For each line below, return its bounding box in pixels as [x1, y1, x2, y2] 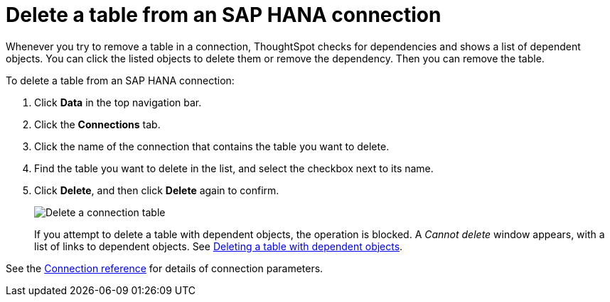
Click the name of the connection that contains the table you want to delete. [34, 140, 390, 152]
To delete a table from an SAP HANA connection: [6, 74, 235, 86]
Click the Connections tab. [34, 118, 161, 130]
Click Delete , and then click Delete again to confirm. [34, 184, 279, 196]
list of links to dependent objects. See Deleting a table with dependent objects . [34, 240, 403, 252]
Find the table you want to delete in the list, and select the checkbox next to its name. [34, 162, 434, 174]
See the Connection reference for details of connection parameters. [6, 262, 323, 274]
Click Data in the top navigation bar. [34, 96, 202, 108]
